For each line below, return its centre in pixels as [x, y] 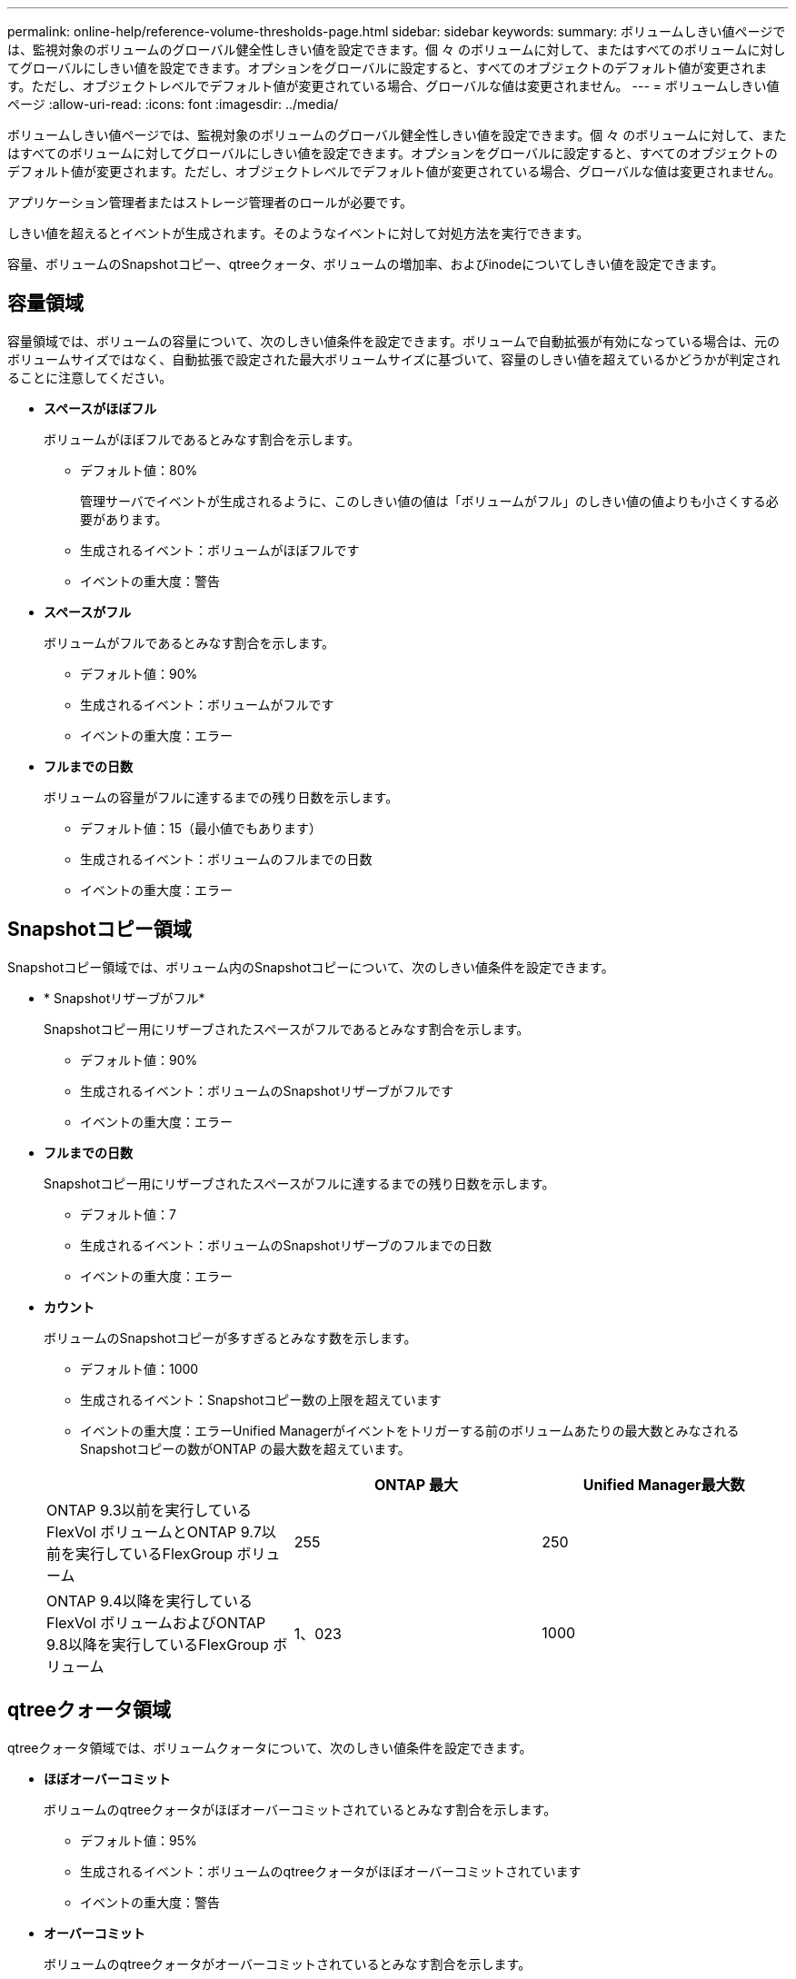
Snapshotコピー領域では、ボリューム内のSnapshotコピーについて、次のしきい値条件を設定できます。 [311, 967]
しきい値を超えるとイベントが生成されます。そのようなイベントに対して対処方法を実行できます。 [298, 233]
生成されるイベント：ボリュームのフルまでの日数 [226, 859]
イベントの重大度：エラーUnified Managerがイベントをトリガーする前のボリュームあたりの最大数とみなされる [410, 1430]
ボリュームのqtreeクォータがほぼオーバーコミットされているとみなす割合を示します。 [300, 1809]
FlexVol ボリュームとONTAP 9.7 [154, 1531]
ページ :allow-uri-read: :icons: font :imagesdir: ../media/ [173, 104]
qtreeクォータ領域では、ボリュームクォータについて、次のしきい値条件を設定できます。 [270, 1747]
